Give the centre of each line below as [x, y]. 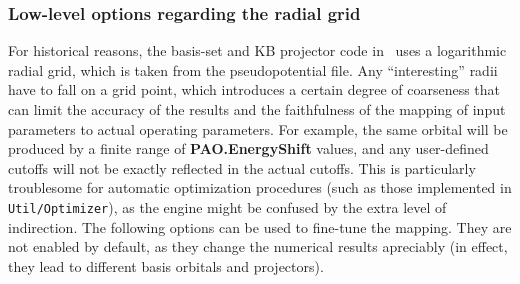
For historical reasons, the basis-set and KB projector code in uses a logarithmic [257, 50]
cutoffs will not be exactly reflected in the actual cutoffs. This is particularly [242, 167]
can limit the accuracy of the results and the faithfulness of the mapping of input [257, 109]
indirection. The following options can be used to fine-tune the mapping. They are [260, 226]
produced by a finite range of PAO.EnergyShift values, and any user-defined [248, 148]
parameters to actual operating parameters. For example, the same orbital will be [258, 128]
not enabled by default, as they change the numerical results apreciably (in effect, [258, 246]
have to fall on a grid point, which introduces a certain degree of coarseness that [254, 89]
